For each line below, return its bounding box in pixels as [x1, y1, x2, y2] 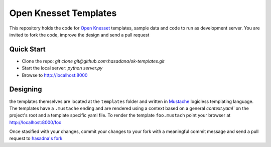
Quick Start [9, 45, 46, 53]
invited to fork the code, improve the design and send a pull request [9, 31, 150, 37]
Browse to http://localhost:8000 [22, 72, 88, 78]
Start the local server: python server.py [22, 65, 103, 71]
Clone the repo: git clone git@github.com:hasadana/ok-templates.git [22, 58, 165, 64]
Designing [9, 85, 42, 93]
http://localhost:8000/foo [9, 119, 62, 125]
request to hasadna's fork [9, 135, 63, 141]
